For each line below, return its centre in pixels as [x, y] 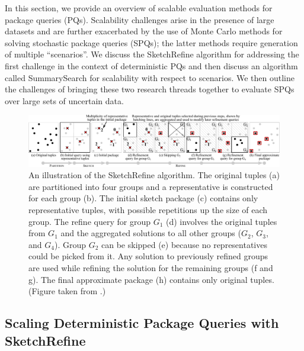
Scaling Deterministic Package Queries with [142, 323]
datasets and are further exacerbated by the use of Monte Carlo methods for [144, 31]
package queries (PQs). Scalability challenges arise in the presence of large [140, 19]
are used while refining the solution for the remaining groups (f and [151, 268]
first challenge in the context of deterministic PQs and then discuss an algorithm [151, 65]
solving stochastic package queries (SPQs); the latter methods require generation [151, 42]
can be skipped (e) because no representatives [184, 244]
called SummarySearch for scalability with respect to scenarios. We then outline [150, 77]
